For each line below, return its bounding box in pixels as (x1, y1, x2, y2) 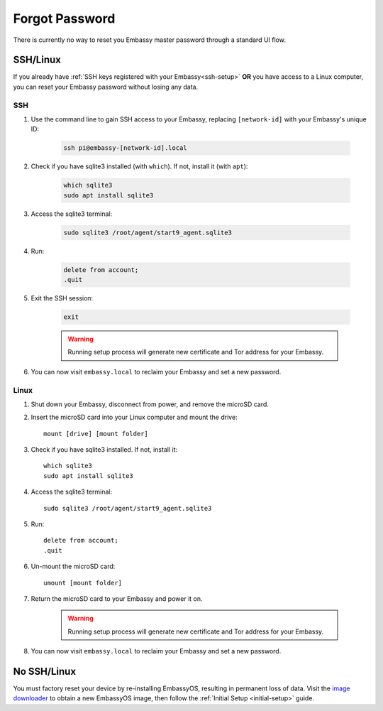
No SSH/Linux (13, 665, 77, 678)
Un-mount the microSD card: (30, 562, 116, 571)
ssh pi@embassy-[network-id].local (63, 144, 187, 152)
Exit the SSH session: (30, 294, 94, 303)
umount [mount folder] (43, 579, 123, 587)
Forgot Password (13, 11, 116, 26)
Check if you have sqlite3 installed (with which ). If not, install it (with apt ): (30, 162, 248, 170)
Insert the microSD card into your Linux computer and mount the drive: (30, 413, 238, 422)
